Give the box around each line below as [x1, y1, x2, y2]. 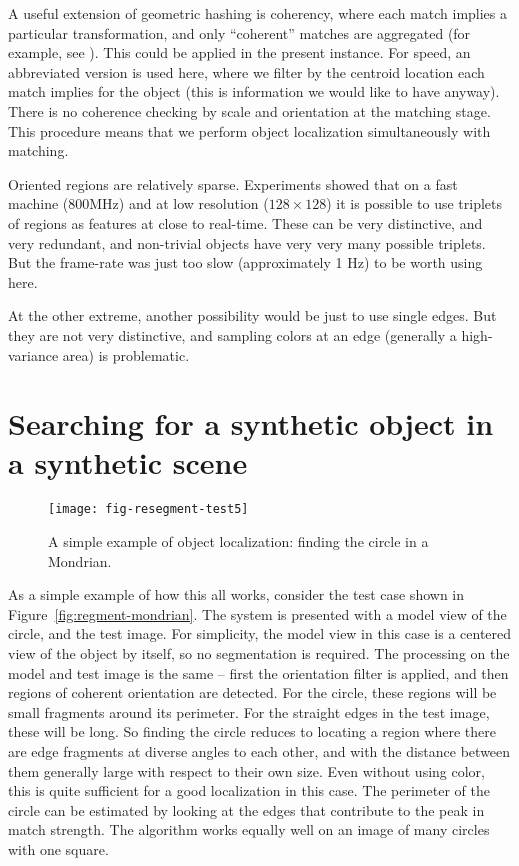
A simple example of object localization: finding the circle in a [48, 531, 429, 552]
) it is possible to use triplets [326, 193, 503, 214]
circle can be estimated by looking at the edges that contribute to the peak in [8, 799, 485, 820]
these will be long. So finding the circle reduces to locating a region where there [8, 721, 496, 742]
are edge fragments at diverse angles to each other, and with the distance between [8, 741, 511, 761]
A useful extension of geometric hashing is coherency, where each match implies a [8, 3, 507, 23]
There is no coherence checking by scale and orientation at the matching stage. [8, 100, 491, 121]
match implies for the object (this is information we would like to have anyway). [8, 81, 500, 102]
